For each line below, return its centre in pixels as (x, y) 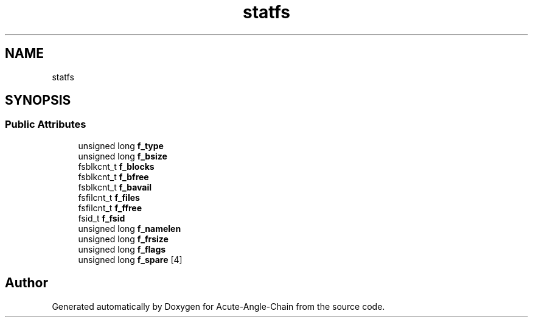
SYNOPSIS (38, 100)
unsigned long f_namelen (130, 228)
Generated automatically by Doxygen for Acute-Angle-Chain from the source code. (218, 306)
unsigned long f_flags (122, 249)
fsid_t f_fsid (102, 218)
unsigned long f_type (121, 145)
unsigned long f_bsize (123, 156)
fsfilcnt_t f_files (109, 197)
